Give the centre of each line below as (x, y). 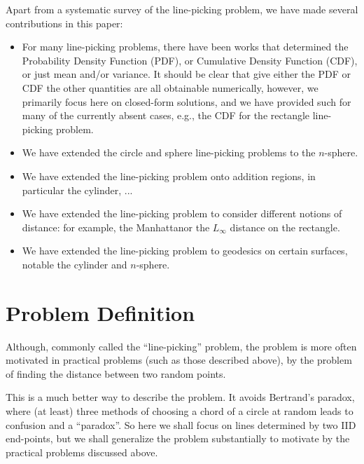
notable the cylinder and (75, 264)
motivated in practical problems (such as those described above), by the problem (179, 360)
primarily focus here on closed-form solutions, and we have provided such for (187, 101)
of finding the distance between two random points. (116, 373)
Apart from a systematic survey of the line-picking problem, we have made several (182, 9)
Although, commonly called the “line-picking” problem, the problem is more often (181, 346)
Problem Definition (100, 312)
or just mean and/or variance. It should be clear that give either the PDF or (186, 74)
